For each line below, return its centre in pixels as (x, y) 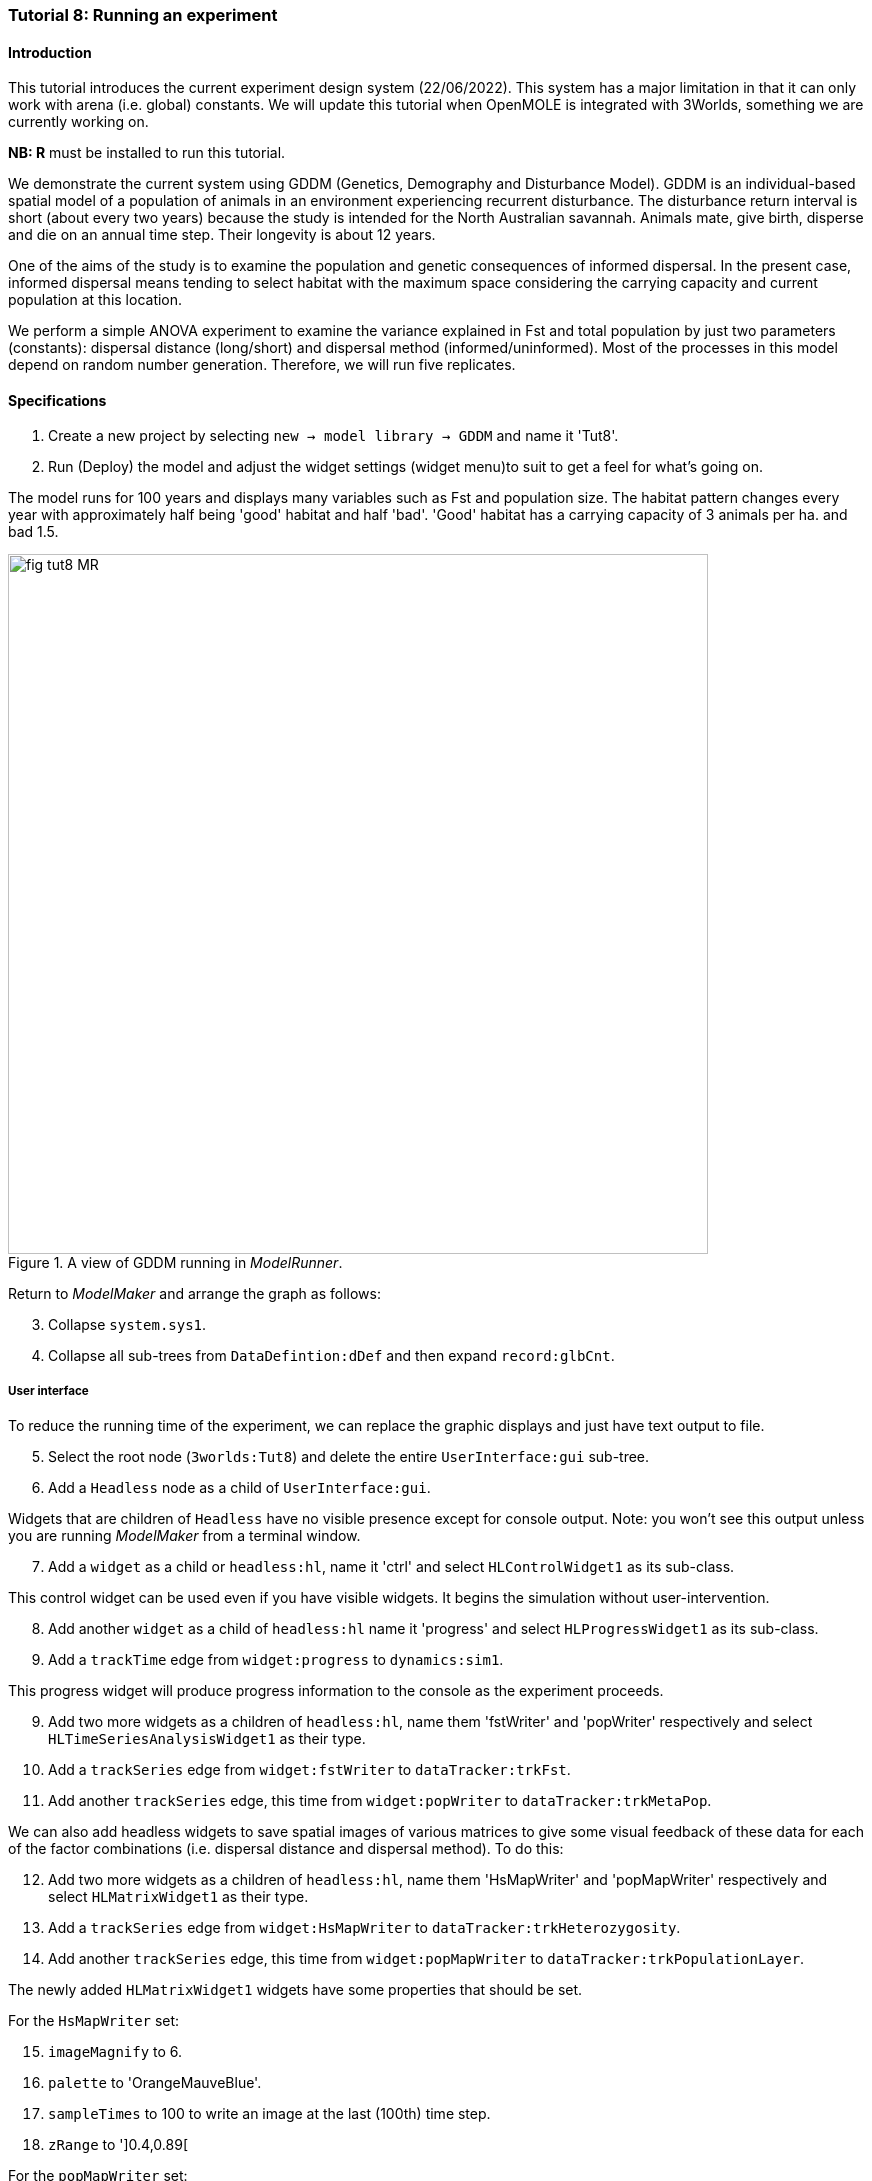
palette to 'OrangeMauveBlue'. (155, 2083)
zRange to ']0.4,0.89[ (118, 2145)
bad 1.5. (33, 532)
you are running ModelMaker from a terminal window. (184, 1536)
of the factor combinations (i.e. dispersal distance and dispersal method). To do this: (286, 1849)
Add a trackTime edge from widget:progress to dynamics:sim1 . (276, 1660)
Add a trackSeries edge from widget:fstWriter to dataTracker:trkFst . (309, 1770)
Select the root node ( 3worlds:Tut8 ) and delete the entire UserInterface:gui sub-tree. (349, 1457)
